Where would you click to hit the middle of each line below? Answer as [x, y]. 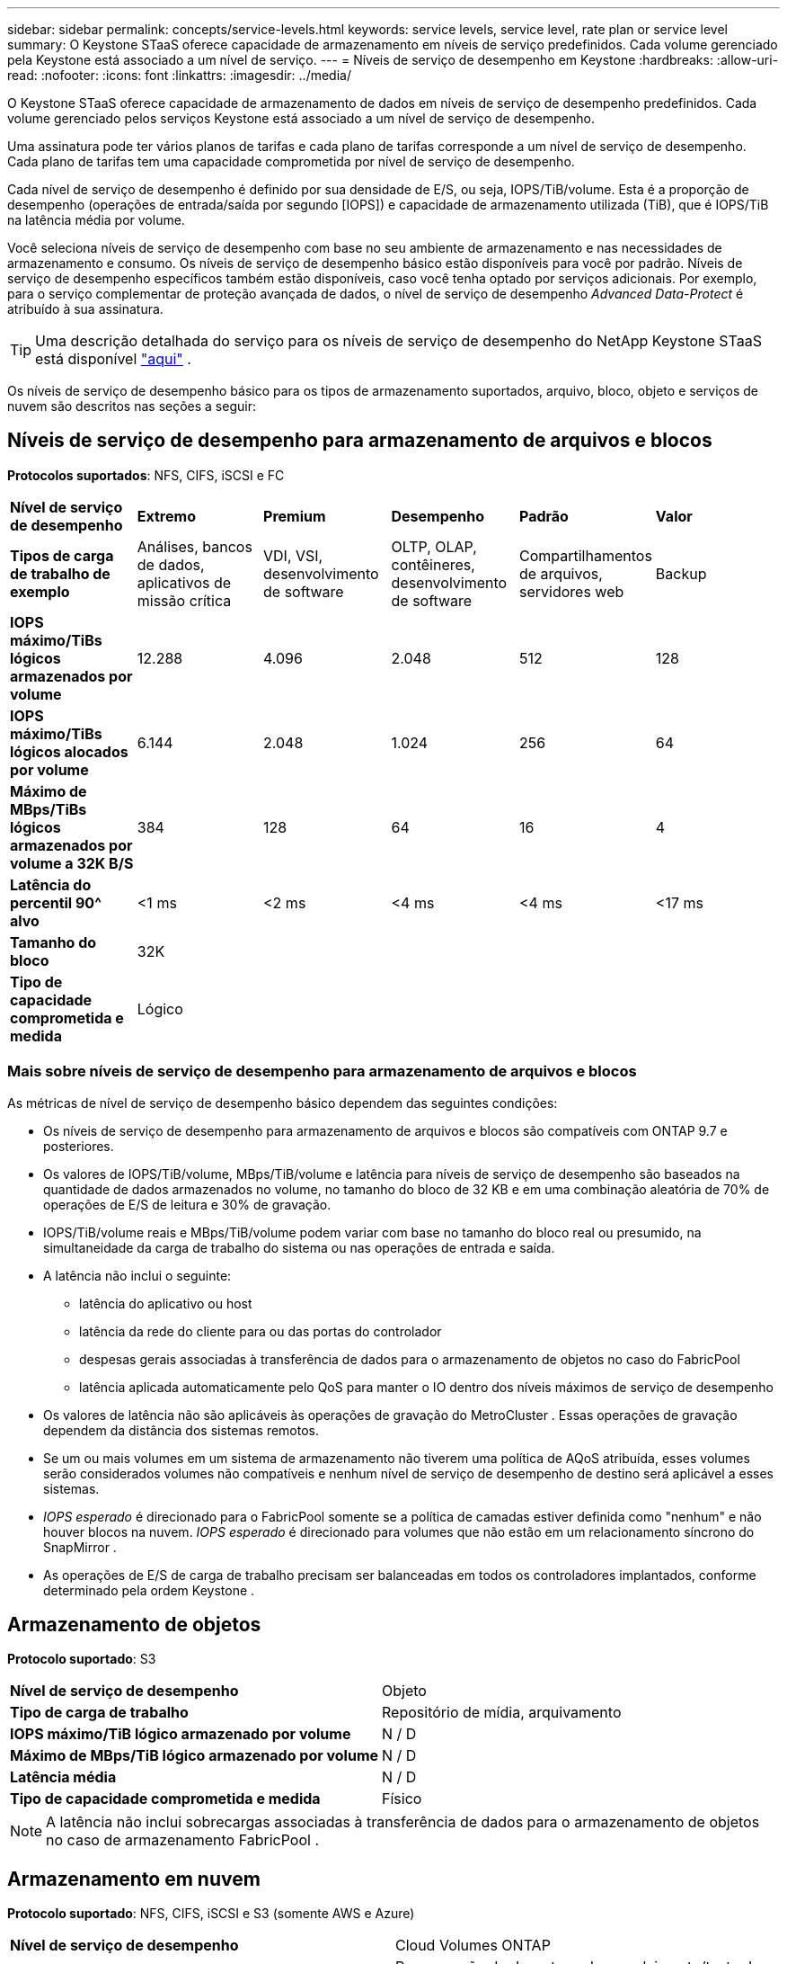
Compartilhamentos [585, 555]
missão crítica [184, 600]
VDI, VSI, [293, 555]
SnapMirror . [80, 1547]
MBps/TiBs [49, 809]
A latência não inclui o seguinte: [137, 1275]
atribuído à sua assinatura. [85, 309]
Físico [402, 1799]
